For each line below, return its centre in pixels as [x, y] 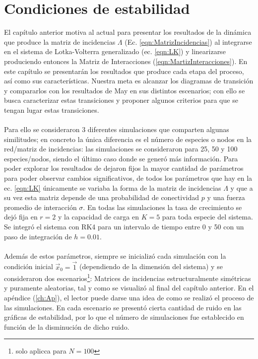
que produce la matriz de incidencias [60, 41]
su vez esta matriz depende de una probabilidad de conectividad [102, 197]
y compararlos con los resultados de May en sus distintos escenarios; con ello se [125, 90]
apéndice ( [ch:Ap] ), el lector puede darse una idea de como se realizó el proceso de [129, 298]
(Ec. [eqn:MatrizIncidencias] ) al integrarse [188, 41]
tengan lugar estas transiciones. [52, 109]
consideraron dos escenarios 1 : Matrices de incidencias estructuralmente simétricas [128, 277]
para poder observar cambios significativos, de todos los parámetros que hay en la [128, 178]
